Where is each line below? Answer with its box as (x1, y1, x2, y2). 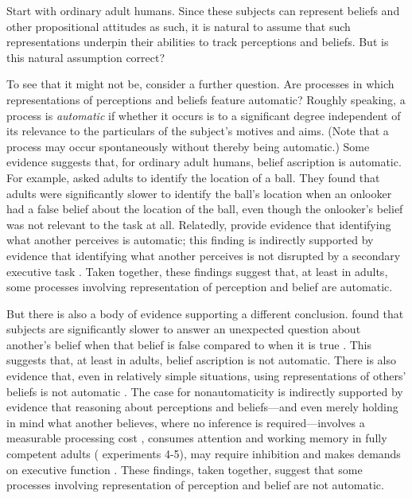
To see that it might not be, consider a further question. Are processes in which (6, 76, 395, 92)
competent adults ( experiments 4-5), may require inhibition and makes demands (6, 445, 401, 462)
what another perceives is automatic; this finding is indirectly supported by (6, 231, 374, 248)
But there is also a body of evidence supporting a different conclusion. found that (6, 305, 404, 321)
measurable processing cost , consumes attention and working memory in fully (6, 430, 387, 446)
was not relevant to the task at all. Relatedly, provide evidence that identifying (6, 216, 391, 232)
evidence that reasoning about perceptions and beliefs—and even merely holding (6, 399, 398, 415)
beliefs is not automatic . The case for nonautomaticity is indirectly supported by (6, 383, 403, 399)
